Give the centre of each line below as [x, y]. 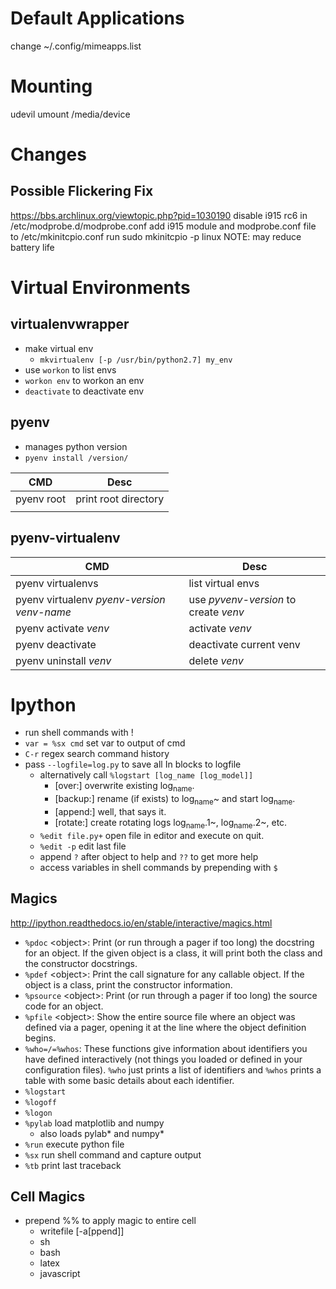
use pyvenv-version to [242, 599]
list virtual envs [224, 583]
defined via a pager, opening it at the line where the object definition [165, 1027]
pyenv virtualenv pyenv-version [90, 599]
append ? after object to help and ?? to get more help [149, 856]
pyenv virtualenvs [57, 583]
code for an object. [64, 1006]
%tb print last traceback [73, 1165]
